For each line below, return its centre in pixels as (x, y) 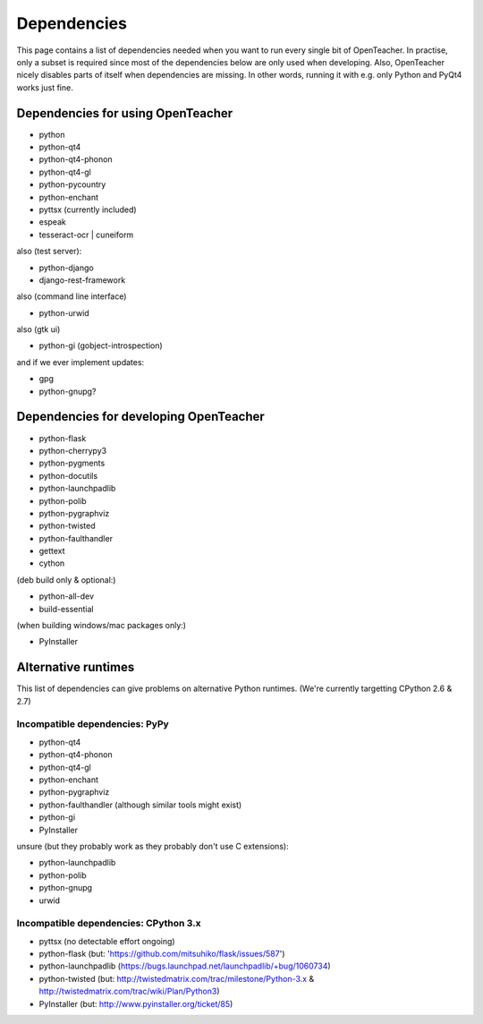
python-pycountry (72, 184)
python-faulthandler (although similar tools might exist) (140, 805)
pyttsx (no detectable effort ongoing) (107, 941)
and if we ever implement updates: (80, 362)
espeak (52, 222)
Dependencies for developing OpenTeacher (141, 417)
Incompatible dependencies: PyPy (93, 724)
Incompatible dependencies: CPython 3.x (109, 924)
